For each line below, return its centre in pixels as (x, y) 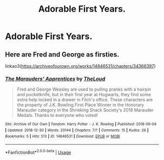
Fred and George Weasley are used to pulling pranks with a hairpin (84, 89)
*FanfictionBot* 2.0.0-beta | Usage (38, 152)
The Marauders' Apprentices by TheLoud (55, 79)
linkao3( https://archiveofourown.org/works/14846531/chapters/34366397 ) (81, 66)
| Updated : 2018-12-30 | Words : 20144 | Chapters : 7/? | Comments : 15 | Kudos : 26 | (77, 130)
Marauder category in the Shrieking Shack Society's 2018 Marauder (85, 110)
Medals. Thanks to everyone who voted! (57, 115)
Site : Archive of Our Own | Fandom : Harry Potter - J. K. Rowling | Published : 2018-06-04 (81, 124)
